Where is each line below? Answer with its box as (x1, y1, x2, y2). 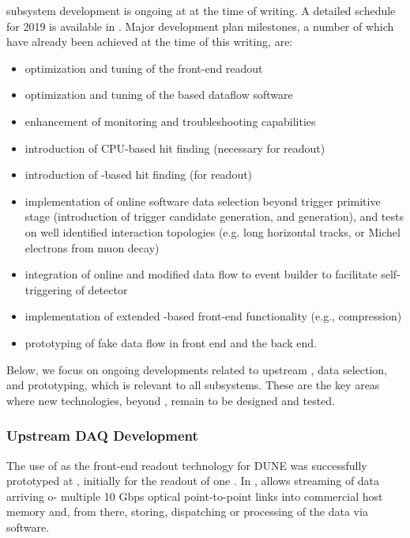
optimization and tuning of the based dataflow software (24, 86, 293, 103)
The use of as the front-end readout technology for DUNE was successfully (6, 457, 367, 473)
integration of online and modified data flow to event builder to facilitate (24, 266, 378, 282)
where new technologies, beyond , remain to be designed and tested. (6, 392, 336, 408)
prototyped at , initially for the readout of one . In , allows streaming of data (6, 472, 380, 489)
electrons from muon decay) (24, 239, 160, 256)
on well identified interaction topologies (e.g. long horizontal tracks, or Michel (24, 223, 401, 240)
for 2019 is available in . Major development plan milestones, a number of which (6, 17, 394, 34)
